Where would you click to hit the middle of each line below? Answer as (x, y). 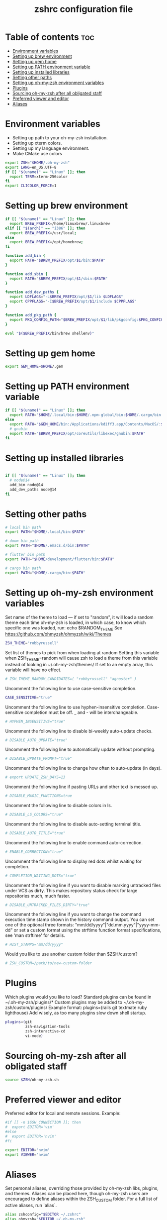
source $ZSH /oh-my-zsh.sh (32, 1080)
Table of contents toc (50, 37)
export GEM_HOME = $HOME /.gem (34, 367)
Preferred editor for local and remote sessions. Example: (63, 1114)
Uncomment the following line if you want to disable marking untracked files (83, 885)
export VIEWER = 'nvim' (28, 1155)
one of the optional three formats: (40, 925)
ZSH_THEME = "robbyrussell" (32, 643)
